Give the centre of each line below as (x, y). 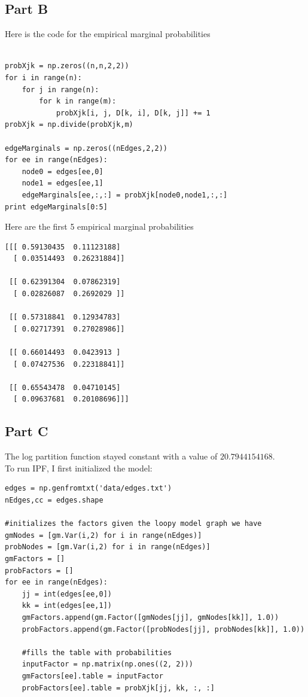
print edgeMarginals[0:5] (56, 207)
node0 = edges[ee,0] (62, 171)
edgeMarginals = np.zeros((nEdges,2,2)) (86, 148)
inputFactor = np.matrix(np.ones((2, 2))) (107, 664)
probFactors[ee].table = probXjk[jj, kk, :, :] (118, 688)
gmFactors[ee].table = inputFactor (92, 676)
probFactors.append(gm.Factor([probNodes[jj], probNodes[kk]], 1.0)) (163, 629)
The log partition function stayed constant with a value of (111, 456)
